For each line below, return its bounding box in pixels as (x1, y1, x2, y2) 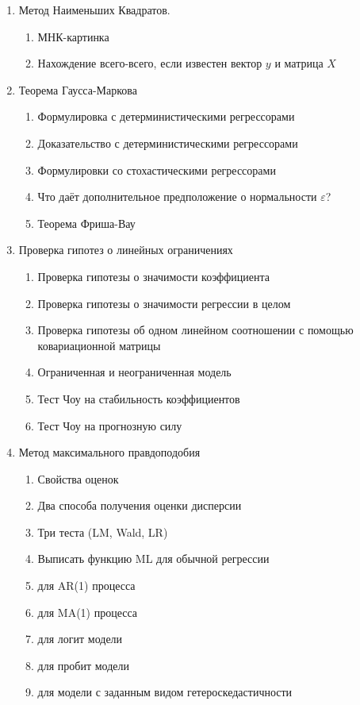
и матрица (274, 55, 324, 71)
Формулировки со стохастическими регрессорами (37, 161, 276, 178)
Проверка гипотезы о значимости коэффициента (37, 268, 270, 284)
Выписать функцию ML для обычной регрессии (37, 550, 270, 567)
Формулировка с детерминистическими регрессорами (37, 108, 295, 125)
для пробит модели (37, 657, 129, 673)
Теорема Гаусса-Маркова (18, 81, 137, 98)
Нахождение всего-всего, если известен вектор (37, 55, 262, 71)
